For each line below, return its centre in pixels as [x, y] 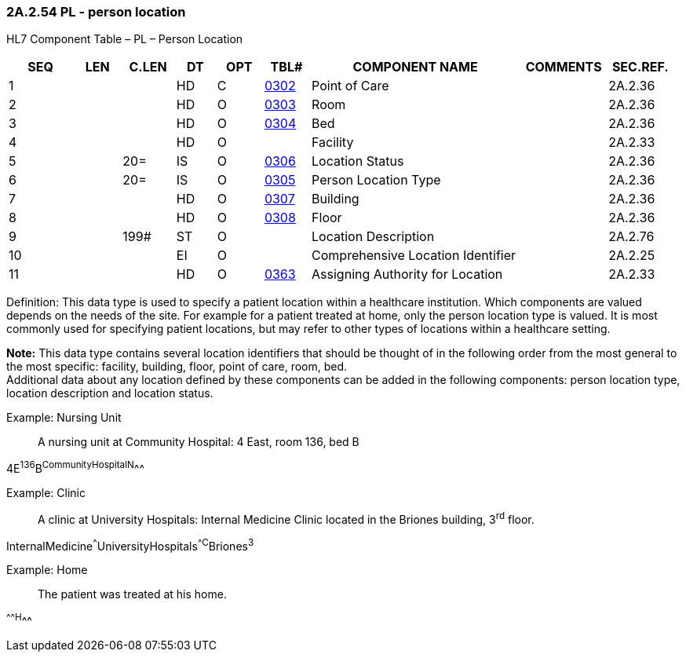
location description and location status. [110, 393]
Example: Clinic [46, 493]
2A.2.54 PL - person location [96, 12]
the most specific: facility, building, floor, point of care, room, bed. [177, 367]
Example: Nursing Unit [64, 418]
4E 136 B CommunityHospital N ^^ [75, 468]
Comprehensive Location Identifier [414, 256]
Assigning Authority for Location [407, 274]
